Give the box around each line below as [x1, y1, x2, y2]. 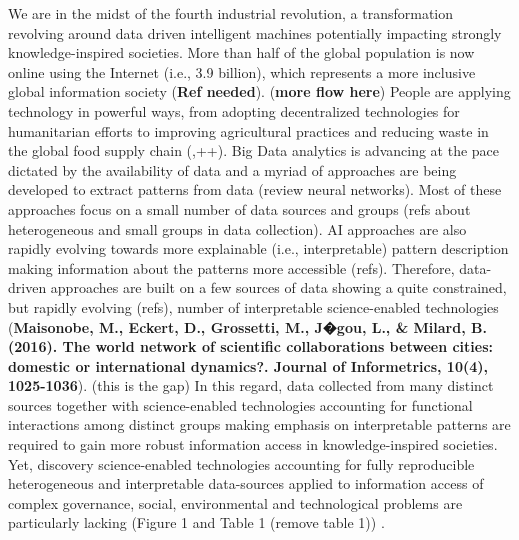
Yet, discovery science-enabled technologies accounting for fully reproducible [8, 453, 475, 474]
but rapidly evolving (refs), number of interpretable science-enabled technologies [8, 296, 499, 317]
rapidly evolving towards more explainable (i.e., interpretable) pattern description [8, 238, 509, 259]
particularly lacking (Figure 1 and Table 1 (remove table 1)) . [8, 512, 385, 533]
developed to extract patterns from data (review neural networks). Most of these [8, 179, 502, 200]
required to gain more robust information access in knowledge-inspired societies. [8, 434, 498, 455]
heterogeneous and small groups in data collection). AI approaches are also [8, 218, 467, 239]
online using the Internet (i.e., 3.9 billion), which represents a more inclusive [8, 61, 476, 82]
